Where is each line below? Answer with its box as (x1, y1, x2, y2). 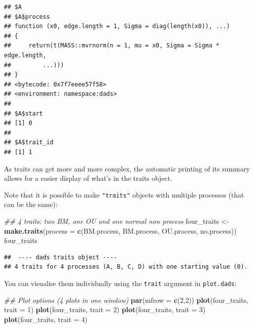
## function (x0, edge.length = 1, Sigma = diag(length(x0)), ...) (4, 23, 230, 30)
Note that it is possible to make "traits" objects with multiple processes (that (4, 189, 244, 200)
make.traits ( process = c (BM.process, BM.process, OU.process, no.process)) (4, 225, 237, 236)
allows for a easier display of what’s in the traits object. (4, 173, 172, 183)
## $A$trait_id (4, 139, 54, 146)
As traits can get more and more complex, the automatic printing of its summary (4, 163, 250, 173)
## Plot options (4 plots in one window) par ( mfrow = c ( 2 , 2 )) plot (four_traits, (4, 294, 249, 305)
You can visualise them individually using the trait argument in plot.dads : (4, 278, 237, 288)
